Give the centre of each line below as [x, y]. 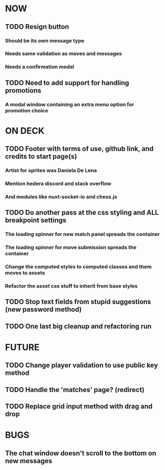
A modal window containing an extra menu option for [69, 104]
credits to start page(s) [41, 157]
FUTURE [22, 348]
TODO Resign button [37, 27]
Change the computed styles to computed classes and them [79, 267]
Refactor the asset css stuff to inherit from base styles [71, 286]
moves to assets [25, 273]
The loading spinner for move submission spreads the [71, 247]
